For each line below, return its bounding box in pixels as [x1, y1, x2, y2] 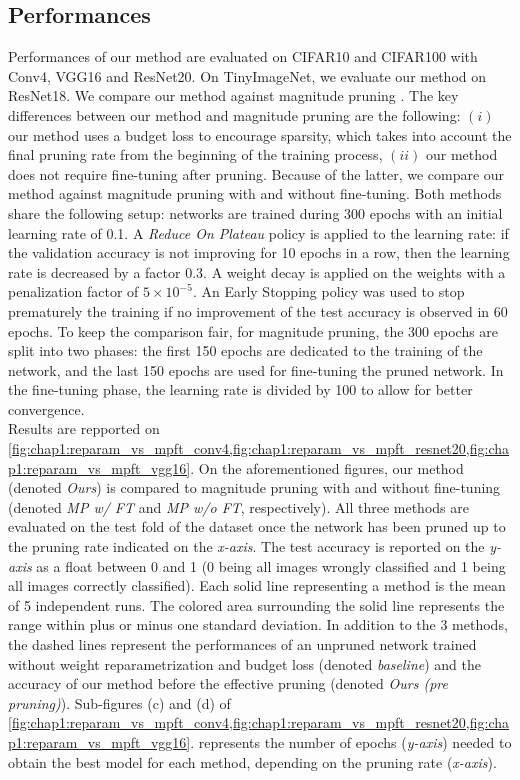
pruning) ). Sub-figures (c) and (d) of [8, 692, 231, 713]
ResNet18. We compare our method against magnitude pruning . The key [8, 85, 459, 106]
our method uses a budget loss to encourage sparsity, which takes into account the [8, 124, 512, 145]
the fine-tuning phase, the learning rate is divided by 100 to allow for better [8, 379, 473, 400]
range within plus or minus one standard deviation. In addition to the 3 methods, [8, 614, 508, 635]
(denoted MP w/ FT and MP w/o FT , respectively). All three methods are [8, 496, 469, 517]
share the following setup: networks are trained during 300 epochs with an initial [8, 202, 503, 223]
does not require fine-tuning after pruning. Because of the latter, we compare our [8, 163, 505, 184]
